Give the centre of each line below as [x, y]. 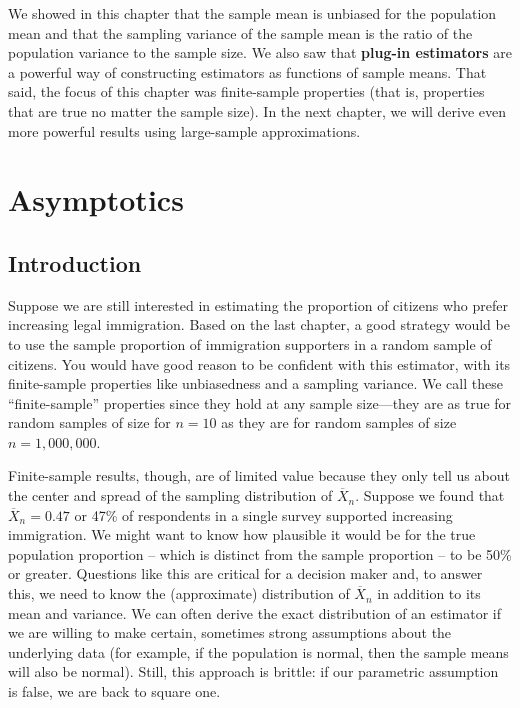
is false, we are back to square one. [114, 691]
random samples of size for [89, 422]
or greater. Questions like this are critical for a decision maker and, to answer [245, 573]
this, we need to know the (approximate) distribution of [179, 593]
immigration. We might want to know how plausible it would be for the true [242, 534]
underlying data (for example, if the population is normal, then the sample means [258, 651]
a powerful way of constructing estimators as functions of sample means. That [247, 71]
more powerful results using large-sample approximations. [184, 130]
